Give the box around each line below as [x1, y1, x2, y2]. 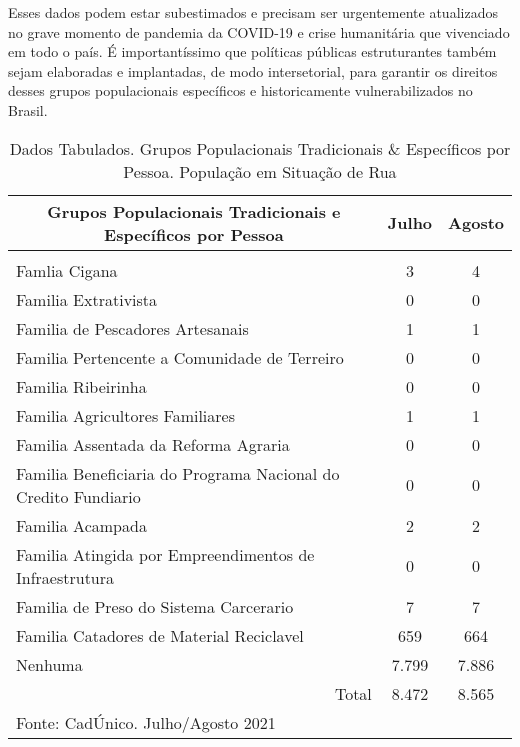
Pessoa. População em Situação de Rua [123, 159, 397, 183]
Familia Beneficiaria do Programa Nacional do [16, 461, 340, 485]
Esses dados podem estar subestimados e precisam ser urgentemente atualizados [8, 2, 498, 22]
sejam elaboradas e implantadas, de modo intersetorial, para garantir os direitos [8, 60, 498, 81]
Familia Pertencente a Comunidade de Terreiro [16, 345, 344, 369]
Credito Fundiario [16, 484, 141, 508]
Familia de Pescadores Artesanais [16, 316, 249, 340]
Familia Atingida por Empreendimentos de [16, 542, 315, 566]
